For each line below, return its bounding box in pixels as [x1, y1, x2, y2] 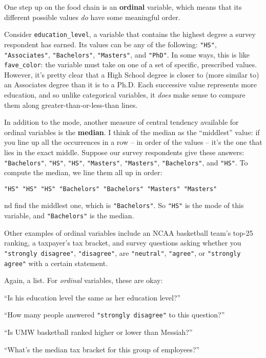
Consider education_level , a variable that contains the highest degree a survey [4, 29, 256, 40]
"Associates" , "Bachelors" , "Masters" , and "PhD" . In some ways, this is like [4, 49, 250, 60]
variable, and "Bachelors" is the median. [4, 210, 134, 221]
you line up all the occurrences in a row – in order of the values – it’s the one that [4, 137, 262, 147]
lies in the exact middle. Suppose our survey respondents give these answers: [4, 146, 244, 157]
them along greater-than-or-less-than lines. [4, 99, 138, 110]
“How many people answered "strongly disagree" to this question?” [4, 309, 225, 320]
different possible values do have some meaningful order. [4, 11, 180, 22]
